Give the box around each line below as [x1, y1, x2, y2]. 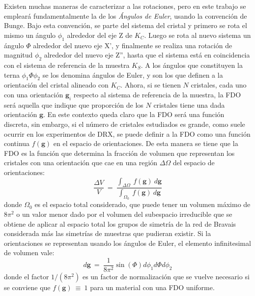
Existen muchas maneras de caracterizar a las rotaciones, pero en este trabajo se [4, 1, 246, 11]
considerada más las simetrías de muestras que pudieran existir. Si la [4, 228, 211, 238]
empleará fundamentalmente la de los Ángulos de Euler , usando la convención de [4, 10, 247, 21]
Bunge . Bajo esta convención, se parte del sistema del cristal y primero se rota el [4, 20, 247, 30]
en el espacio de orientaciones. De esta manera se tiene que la [53, 138, 238, 148]
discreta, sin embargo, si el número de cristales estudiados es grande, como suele [4, 118, 245, 129]
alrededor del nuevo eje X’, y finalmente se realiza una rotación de [33, 40, 232, 50]
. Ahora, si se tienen [120, 80, 181, 90]
